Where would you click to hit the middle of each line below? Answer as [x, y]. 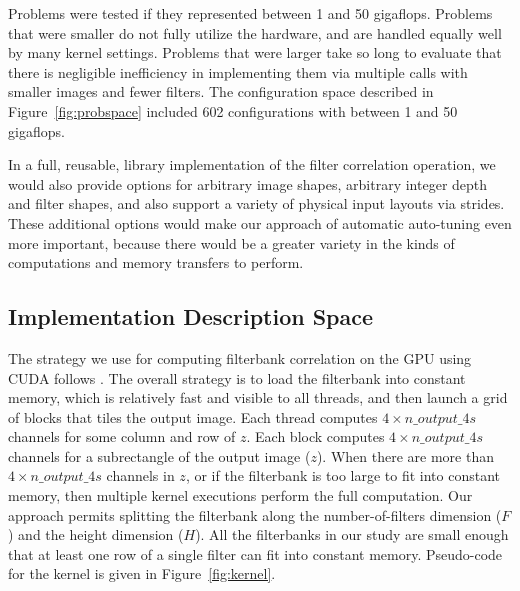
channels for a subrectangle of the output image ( [159, 455]
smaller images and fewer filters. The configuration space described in [221, 91]
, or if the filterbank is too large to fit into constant [342, 475]
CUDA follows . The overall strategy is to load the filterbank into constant [237, 377]
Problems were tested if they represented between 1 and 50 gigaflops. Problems [250, 13]
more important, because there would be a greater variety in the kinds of [231, 242]
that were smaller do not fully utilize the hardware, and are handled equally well [255, 32]
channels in [140, 475]
